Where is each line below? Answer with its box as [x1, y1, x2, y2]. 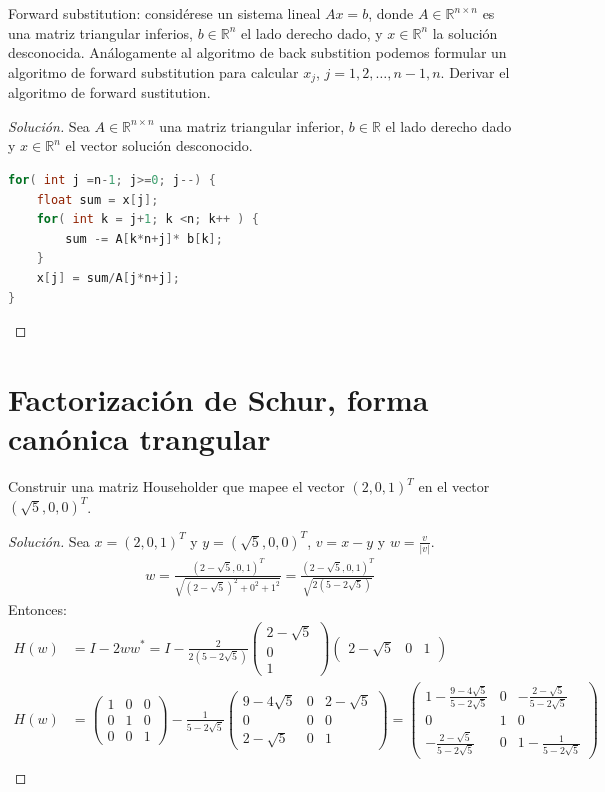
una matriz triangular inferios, [8, 22, 193, 43]
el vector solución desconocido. [65, 135, 253, 156]
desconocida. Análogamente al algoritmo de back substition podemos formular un [8, 42, 507, 63]
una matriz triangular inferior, [159, 115, 345, 136]
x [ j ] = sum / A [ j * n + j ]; [36, 270, 180, 285]
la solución [432, 22, 498, 43]
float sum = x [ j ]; [36, 192, 159, 207]
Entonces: [8, 598, 67, 619]
